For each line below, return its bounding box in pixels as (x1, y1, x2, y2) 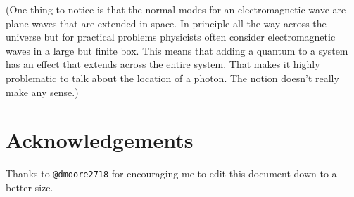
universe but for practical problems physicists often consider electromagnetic (6, 29, 336, 44)
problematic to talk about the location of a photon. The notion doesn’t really (6, 70, 339, 85)
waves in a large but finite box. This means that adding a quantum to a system (6, 43, 348, 57)
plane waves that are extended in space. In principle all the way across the (6, 15, 327, 30)
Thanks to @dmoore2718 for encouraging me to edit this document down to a (6, 166, 337, 181)
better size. (6, 179, 53, 194)
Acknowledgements (6, 125, 194, 154)
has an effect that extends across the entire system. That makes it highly (6, 57, 320, 72)
